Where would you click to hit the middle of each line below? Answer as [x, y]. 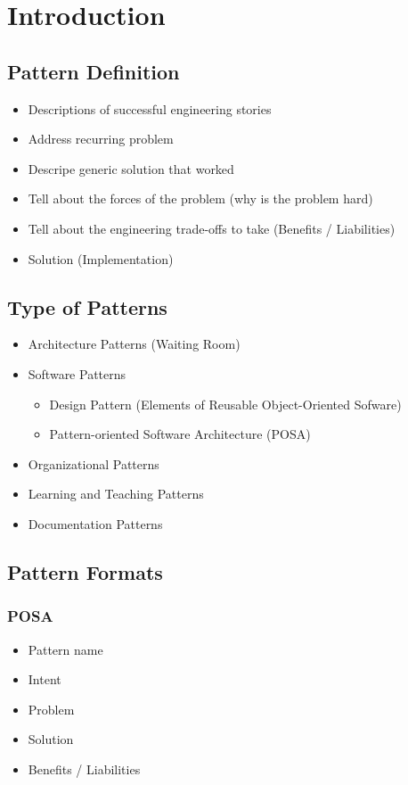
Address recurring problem [101, 139]
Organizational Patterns [94, 463]
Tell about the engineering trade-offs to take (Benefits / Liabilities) [212, 228]
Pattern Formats [85, 571]
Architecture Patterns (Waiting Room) [134, 344]
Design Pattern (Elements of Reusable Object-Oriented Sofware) [225, 404]
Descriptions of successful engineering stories [150, 108]
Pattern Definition [94, 71]
